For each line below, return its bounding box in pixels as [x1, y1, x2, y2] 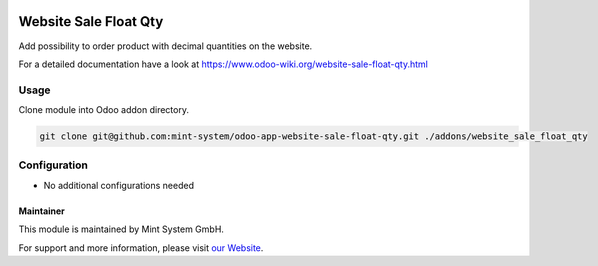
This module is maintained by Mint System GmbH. [18, 223, 225, 235]
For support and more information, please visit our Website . [18, 241, 264, 254]
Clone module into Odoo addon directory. [18, 104, 190, 116]
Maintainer [18, 205, 65, 217]
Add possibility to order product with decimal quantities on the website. [18, 40, 313, 52]
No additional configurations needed [43, 179, 195, 191]
